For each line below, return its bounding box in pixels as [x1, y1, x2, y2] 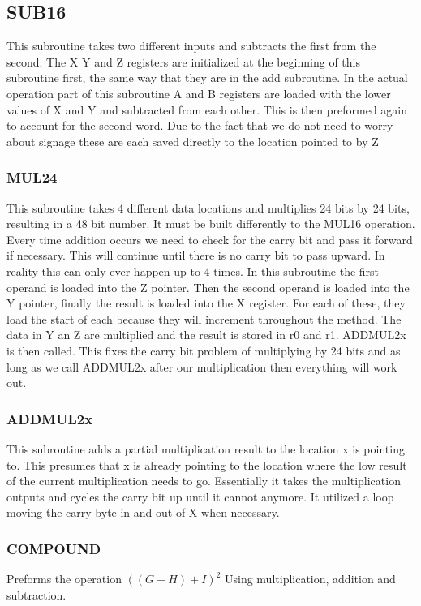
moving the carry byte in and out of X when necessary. [6, 504, 280, 521]
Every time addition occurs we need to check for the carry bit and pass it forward [6, 230, 413, 247]
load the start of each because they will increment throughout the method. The [6, 310, 402, 327]
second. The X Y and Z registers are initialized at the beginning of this [6, 53, 360, 70]
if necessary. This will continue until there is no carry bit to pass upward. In [6, 247, 385, 264]
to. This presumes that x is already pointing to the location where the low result [6, 456, 407, 473]
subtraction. [6, 586, 67, 603]
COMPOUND [6, 538, 101, 558]
